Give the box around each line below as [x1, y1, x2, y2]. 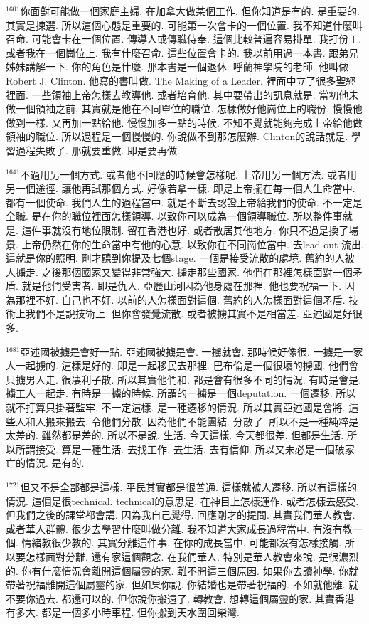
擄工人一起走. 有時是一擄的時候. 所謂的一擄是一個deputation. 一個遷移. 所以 [6, 386, 356, 401]
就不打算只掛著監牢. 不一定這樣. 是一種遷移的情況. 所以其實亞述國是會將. [6, 400, 346, 415]
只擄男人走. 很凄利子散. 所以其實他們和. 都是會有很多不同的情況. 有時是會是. [6, 371, 362, 386]
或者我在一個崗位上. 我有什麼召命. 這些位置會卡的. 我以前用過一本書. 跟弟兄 [6, 45, 359, 60]
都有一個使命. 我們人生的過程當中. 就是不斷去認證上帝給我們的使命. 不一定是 [6, 194, 363, 209]
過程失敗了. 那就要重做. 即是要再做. [15, 142, 180, 157]
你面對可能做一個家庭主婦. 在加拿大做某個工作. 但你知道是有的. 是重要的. [20, 4, 360, 18]
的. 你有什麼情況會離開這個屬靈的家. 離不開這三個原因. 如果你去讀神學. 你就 [6, 563, 359, 578]
